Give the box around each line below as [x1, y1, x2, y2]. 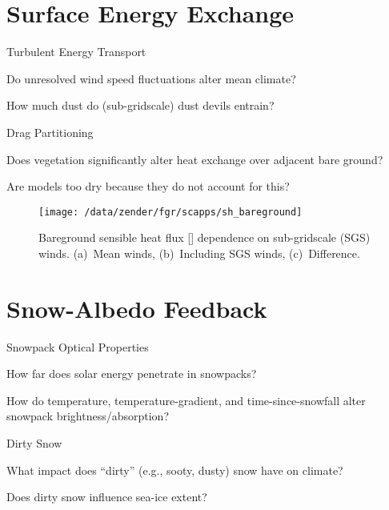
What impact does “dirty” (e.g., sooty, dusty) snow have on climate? [6, 461, 343, 478]
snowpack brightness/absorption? [6, 408, 170, 424]
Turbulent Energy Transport [6, 43, 146, 60]
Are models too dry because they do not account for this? [6, 178, 290, 195]
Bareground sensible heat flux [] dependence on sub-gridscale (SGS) [38, 229, 371, 246]
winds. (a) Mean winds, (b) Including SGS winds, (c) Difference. [38, 244, 360, 261]
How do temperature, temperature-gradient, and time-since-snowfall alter [6, 392, 366, 408]
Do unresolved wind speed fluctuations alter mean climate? [6, 70, 296, 86]
